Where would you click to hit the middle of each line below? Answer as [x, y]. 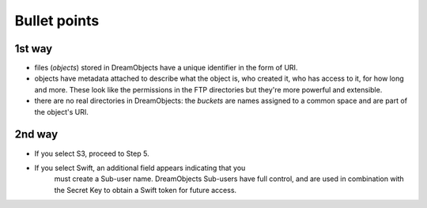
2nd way [36, 134]
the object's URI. [61, 112]
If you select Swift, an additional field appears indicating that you [140, 168]
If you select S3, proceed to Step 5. [92, 153]
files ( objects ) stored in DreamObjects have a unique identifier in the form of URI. [166, 68]
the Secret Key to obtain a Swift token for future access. [145, 190]
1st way [34, 49]
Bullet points [57, 21]
